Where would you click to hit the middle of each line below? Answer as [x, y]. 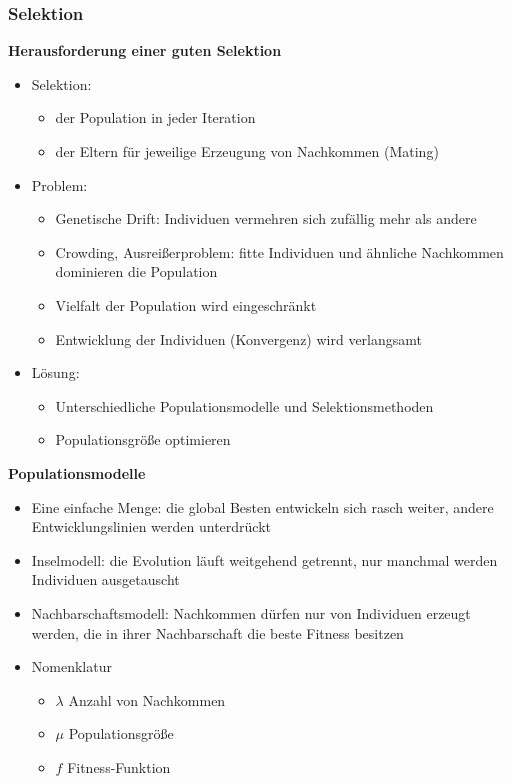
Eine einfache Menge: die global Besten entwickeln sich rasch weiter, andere [262, 506]
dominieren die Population [136, 271]
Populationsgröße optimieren [143, 439]
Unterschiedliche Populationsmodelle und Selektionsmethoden [244, 405]
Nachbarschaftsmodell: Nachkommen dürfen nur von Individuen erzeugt [251, 612]
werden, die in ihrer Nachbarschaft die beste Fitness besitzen [217, 632]
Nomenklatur [71, 666]
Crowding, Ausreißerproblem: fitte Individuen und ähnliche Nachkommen [279, 251]
